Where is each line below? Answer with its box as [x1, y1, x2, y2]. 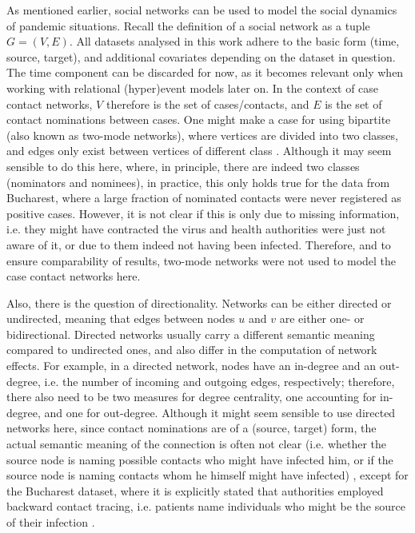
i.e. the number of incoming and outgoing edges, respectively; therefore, [44, 372, 395, 389]
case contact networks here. [6, 268, 141, 284]
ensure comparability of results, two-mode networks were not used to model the [6, 252, 397, 268]
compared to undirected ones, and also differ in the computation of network [6, 341, 377, 358]
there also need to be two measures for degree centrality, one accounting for [6, 388, 377, 405]
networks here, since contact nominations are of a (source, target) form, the [6, 420, 377, 436]
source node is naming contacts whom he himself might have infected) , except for [6, 467, 409, 483]
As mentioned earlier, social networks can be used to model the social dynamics [6, 2, 397, 18]
